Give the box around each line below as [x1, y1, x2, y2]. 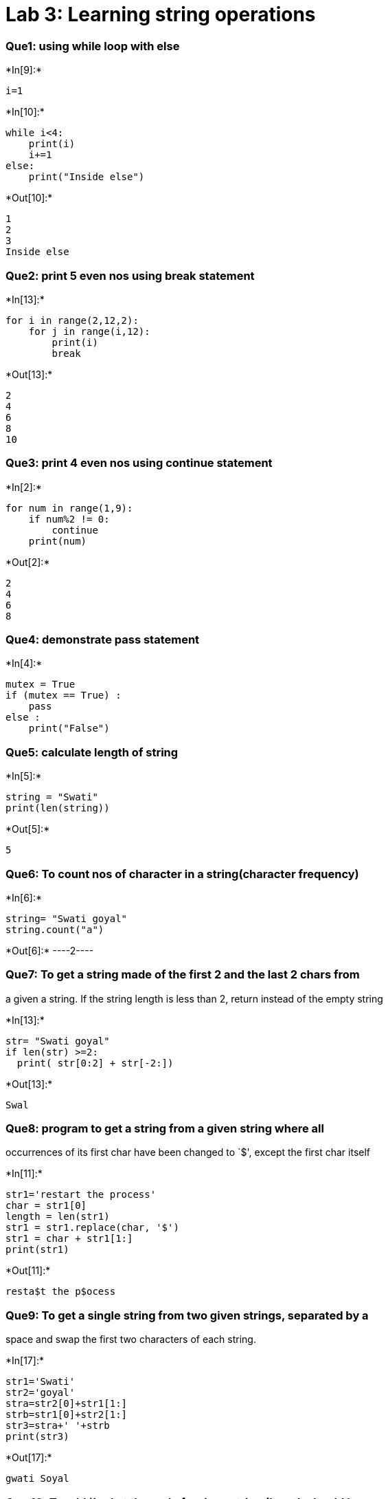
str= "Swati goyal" [5, 1035, 110, 1047]
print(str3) [5, 1431, 69, 1443]
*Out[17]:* [5, 1452, 52, 1464]
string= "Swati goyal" [5, 912, 128, 924]
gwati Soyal [5, 1473, 69, 1485]
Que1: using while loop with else [5, 39, 180, 53]
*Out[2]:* [5, 556, 50, 568]
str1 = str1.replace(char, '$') [5, 1222, 179, 1234]
